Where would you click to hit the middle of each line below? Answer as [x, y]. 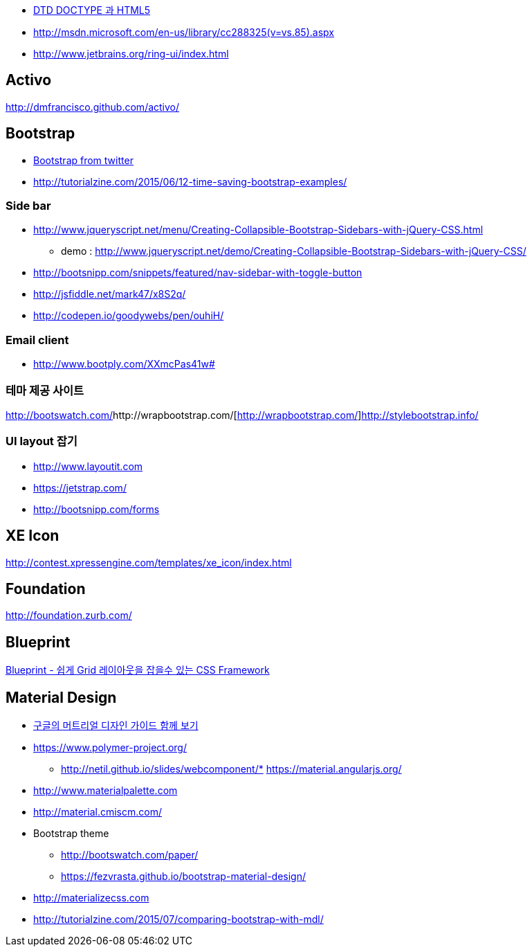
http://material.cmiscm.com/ [98, 812]
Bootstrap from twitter [83, 160]
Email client [37, 340]
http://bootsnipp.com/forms [97, 509]
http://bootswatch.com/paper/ [130, 855]
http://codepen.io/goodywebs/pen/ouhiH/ [129, 316]
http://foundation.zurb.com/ [69, 616]
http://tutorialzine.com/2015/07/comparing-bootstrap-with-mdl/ [178, 919]
